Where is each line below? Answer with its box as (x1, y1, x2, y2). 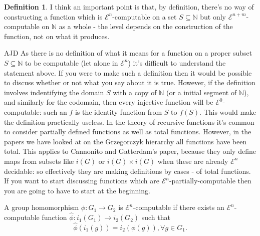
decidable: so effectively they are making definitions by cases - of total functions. (4, 165, 251, 176)
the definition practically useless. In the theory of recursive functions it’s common (4, 116, 254, 127)
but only (200, 11, 226, 22)
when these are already (157, 155, 228, 166)
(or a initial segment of (166, 87, 237, 97)
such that (141, 212, 170, 222)
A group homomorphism (4, 202, 79, 212)
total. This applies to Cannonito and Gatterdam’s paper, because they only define (4, 146, 256, 156)
